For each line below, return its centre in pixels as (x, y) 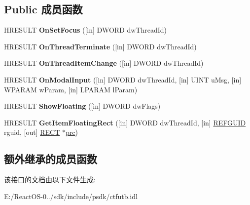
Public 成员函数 (43, 9)
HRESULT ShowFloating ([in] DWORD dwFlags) (82, 106)
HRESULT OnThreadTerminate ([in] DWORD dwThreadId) (100, 46)
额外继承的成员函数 (51, 159)
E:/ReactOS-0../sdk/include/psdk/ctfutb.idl (71, 196)
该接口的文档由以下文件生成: (50, 180)
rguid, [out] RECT (32, 132)
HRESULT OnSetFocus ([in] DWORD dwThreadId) (86, 30)
